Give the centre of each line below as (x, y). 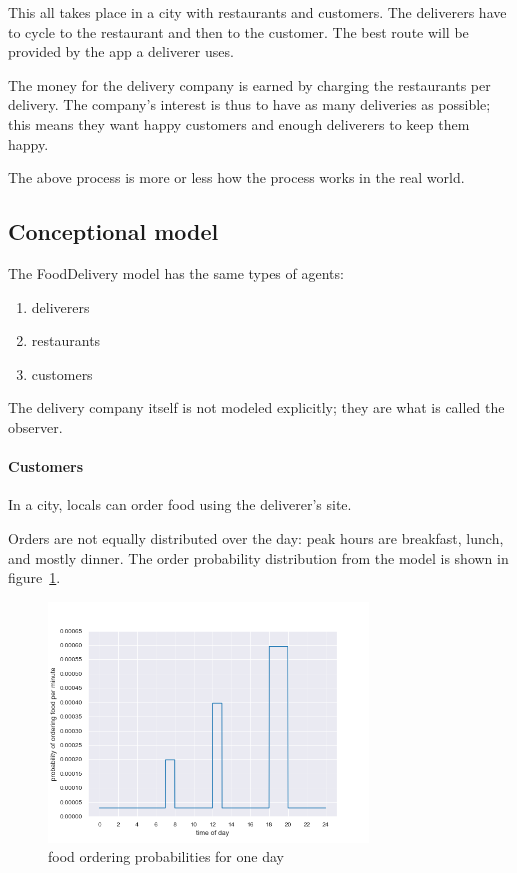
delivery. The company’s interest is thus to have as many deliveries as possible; (249, 104)
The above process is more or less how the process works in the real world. (236, 177)
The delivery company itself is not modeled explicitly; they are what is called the (256, 407)
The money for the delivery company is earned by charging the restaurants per (249, 84)
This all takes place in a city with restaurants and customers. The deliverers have (257, 12)
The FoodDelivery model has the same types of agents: (176, 272)
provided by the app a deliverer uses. (121, 51)
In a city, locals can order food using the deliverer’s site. (180, 504)
